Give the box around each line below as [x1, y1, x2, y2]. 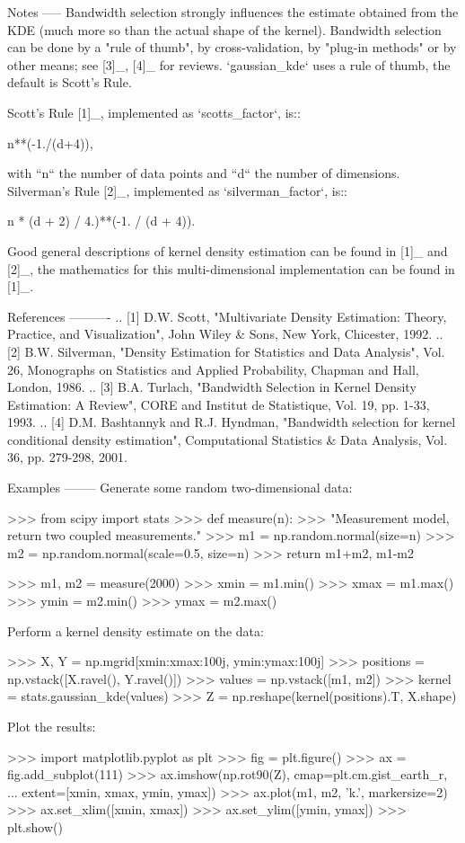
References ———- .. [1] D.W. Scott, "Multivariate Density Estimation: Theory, [7, 306, 447, 325]
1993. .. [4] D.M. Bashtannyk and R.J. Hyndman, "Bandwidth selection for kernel [7, 413, 456, 431]
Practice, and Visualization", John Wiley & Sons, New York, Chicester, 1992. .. [7, 324, 443, 343]
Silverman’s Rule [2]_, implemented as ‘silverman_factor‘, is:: [7, 181, 348, 200]
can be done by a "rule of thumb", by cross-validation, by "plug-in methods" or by [7, 38, 457, 57]
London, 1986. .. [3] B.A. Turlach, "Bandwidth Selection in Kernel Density [7, 377, 417, 396]
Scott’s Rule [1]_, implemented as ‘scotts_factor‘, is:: [7, 102, 301, 121]
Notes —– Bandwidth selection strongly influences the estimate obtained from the [7, 3, 459, 21]
